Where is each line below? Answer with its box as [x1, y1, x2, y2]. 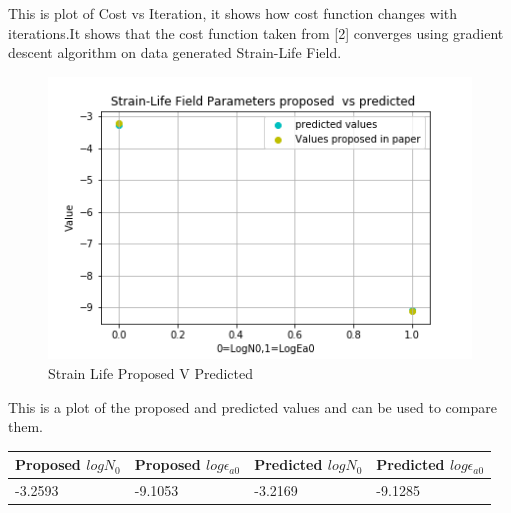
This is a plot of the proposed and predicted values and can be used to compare [8, 396, 497, 417]
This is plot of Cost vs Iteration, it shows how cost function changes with [8, 3, 458, 23]
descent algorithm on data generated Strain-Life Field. [8, 42, 342, 63]
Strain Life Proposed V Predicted [48, 363, 253, 384]
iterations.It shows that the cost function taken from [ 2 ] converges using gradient [8, 22, 504, 43]
